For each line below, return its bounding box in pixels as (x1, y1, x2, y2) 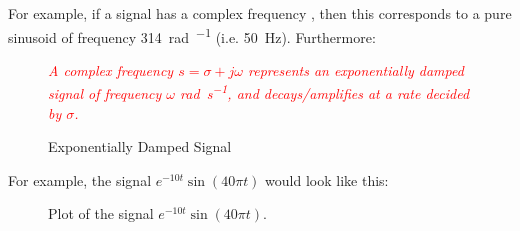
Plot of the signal (48, 203, 154, 224)
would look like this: (265, 169, 389, 190)
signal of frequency (48, 83, 162, 104)
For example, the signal (8, 169, 152, 190)
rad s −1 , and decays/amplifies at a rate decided (180, 80, 470, 104)
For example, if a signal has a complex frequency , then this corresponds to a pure (8, 3, 512, 23)
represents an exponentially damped (248, 59, 464, 80)
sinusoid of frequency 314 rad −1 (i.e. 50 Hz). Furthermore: (8, 23, 376, 47)
